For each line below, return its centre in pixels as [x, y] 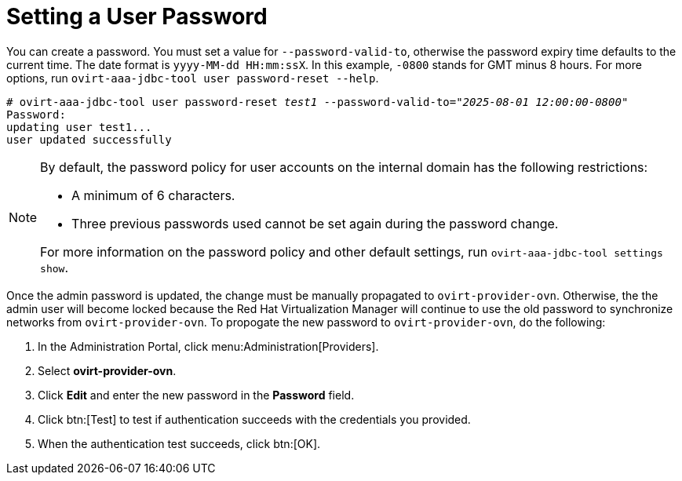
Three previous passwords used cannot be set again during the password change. [315, 223]
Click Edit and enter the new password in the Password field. [196, 395]
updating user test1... [79, 127]
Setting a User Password [137, 16]
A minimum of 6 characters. [153, 195]
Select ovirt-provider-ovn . [107, 370]
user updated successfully [89, 139]
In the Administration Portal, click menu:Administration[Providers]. [208, 346]
